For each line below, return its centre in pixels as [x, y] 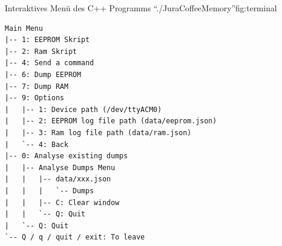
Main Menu [24, 28]
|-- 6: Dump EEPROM [43, 74]
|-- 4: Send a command [49, 63]
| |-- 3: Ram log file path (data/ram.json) [98, 132]
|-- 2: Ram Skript [41, 51]
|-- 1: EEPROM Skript [47, 40]
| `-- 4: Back [37, 144]
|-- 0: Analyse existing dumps [66, 156]
